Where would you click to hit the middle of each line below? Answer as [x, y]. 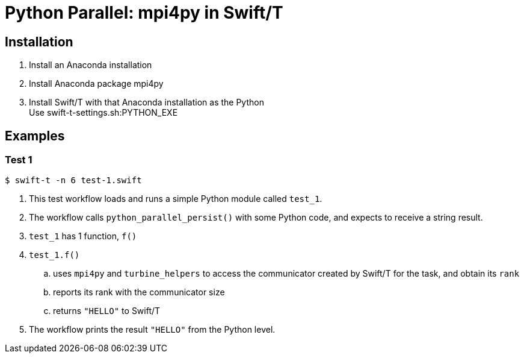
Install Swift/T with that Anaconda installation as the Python [146, 102]
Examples [35, 136]
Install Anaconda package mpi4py [96, 84]
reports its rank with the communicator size [139, 292]
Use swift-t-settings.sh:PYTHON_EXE [103, 113]
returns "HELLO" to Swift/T [107, 311]
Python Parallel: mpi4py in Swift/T [144, 13]
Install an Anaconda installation [91, 65]
